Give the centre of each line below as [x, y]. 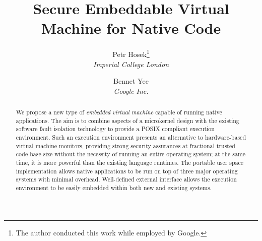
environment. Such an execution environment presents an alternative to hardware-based [131, 137]
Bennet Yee [131, 81]
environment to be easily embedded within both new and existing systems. [114, 188]
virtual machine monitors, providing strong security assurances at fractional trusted [125, 145]
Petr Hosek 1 [131, 53]
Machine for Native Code [131, 28]
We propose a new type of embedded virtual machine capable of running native [119, 112]
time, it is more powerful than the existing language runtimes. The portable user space [130, 163]
